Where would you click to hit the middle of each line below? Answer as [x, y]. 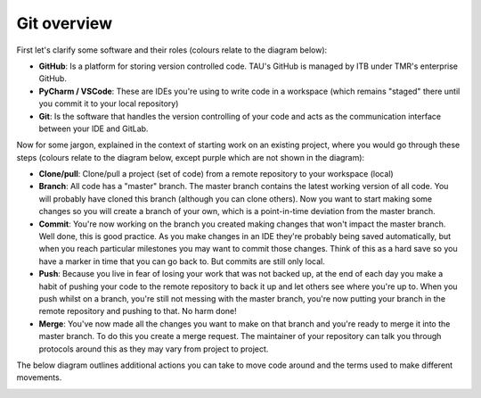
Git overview [65, 23]
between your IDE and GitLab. [94, 129]
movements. [39, 377]
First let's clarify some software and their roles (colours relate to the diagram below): [172, 50]
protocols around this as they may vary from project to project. [154, 349]
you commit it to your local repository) [109, 104]
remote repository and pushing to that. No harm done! [138, 311]
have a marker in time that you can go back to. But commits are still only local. [182, 261]
